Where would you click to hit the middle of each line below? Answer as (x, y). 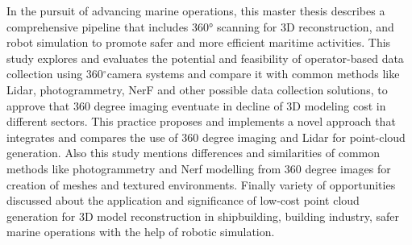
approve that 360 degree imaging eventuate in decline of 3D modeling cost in (196, 105)
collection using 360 (55, 74)
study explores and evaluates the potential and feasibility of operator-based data (205, 58)
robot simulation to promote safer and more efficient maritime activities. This (199, 42)
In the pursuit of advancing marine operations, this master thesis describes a (196, 10)
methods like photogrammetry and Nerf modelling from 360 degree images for (199, 168)
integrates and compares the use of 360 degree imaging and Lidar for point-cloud (206, 137)
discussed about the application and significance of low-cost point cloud (183, 200)
